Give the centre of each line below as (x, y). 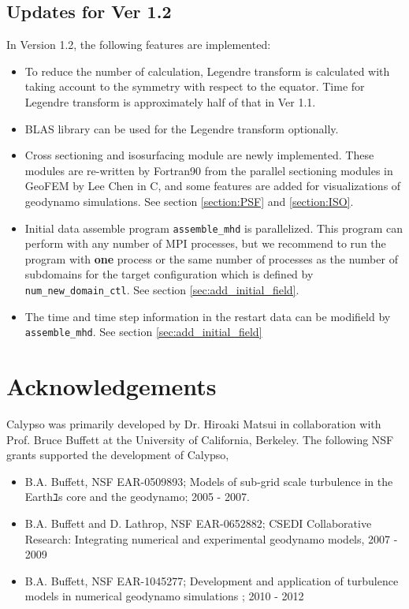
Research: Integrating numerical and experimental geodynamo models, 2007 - (211, 538)
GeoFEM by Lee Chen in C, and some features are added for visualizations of (213, 186)
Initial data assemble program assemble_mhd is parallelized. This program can (214, 228)
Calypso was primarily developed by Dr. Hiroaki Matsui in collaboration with (194, 424)
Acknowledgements (112, 386)
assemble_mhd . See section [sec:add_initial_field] (143, 332)
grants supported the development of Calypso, (118, 455)
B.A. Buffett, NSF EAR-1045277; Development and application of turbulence (212, 580)
